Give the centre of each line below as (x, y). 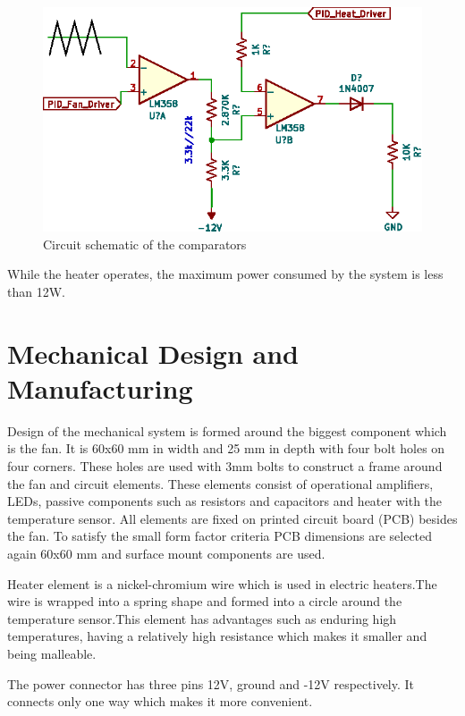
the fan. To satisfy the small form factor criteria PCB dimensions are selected (220, 536)
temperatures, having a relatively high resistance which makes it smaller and (217, 636)
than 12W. (36, 291)
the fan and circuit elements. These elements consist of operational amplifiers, (220, 483)
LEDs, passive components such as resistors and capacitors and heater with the (225, 501)
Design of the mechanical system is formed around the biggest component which (227, 430)
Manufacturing (100, 387)
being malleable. (52, 653)
